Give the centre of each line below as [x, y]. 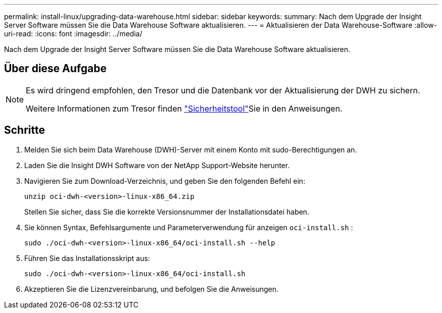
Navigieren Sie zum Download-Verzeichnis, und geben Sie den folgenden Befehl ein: [165, 181]
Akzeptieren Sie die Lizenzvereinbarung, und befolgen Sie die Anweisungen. [151, 289]
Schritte [24, 130]
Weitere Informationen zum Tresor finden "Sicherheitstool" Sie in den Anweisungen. [184, 108]
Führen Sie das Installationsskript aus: [87, 258]
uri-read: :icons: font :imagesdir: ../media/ [73, 34]
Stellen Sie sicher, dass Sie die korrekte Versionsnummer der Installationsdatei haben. [167, 212]
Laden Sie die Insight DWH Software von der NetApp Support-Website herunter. [157, 165]
